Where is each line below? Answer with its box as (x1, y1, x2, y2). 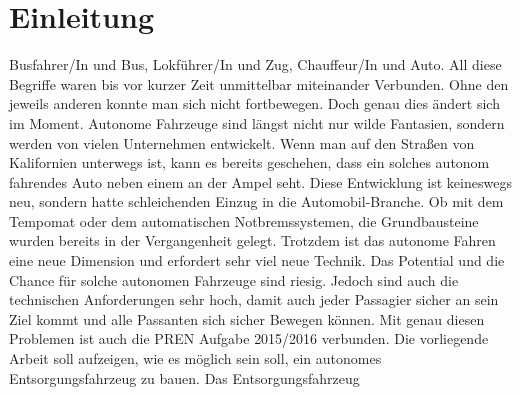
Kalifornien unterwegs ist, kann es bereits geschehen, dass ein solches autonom (9, 152, 490, 173)
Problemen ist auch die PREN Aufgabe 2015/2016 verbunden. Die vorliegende (9, 328, 489, 349)
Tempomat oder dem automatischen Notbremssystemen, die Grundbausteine (9, 210, 479, 231)
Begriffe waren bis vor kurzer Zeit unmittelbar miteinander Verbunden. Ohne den (9, 73, 509, 94)
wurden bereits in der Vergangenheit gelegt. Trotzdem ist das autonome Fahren (9, 230, 496, 251)
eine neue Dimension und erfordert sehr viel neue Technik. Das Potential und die (9, 250, 505, 271)
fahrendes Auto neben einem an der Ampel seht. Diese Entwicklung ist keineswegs (9, 171, 512, 192)
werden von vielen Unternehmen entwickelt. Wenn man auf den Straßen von (9, 132, 475, 153)
